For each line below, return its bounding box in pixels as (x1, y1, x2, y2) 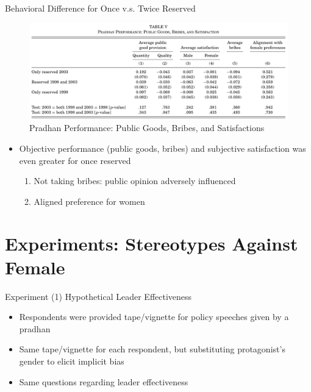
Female (5, 254, 65, 279)
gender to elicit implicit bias (19, 355, 124, 368)
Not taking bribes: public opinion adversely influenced (34, 174, 236, 187)
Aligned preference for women (34, 194, 145, 207)
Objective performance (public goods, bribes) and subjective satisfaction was (19, 141, 306, 154)
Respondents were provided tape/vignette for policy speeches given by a (19, 310, 289, 323)
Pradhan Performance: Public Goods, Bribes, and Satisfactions (29, 121, 265, 134)
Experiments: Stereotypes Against (5, 230, 298, 255)
